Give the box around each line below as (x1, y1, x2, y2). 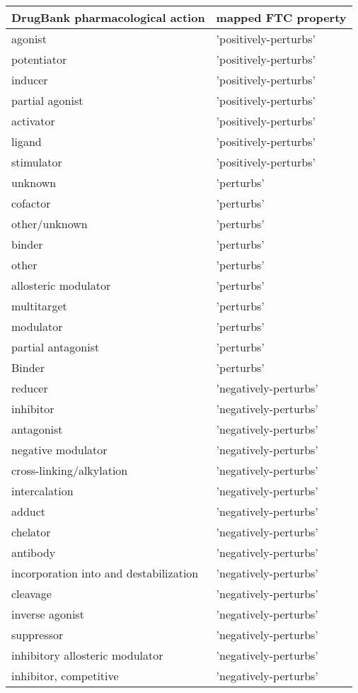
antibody (11, 544, 56, 560)
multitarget (11, 298, 67, 314)
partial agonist (11, 92, 83, 108)
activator (11, 113, 55, 129)
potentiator (11, 51, 67, 67)
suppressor (11, 626, 64, 643)
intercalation (11, 483, 74, 499)
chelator (11, 524, 51, 540)
